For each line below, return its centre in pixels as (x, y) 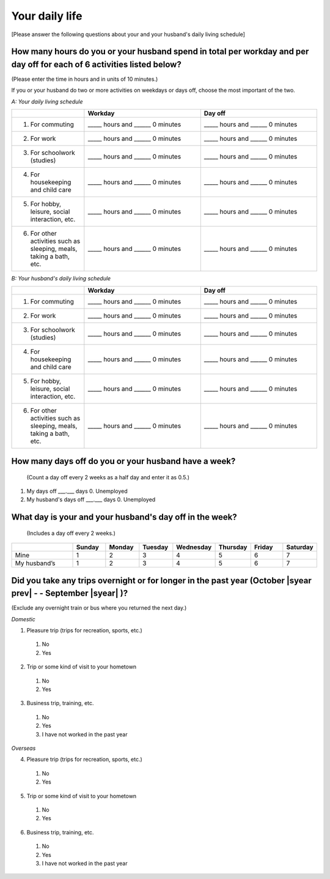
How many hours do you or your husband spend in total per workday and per (160, 52)
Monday (121, 547)
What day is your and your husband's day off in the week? (124, 517)
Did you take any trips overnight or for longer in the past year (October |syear (161, 581)
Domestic (24, 619)
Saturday (300, 547)
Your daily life (47, 16)
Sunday (87, 547)
